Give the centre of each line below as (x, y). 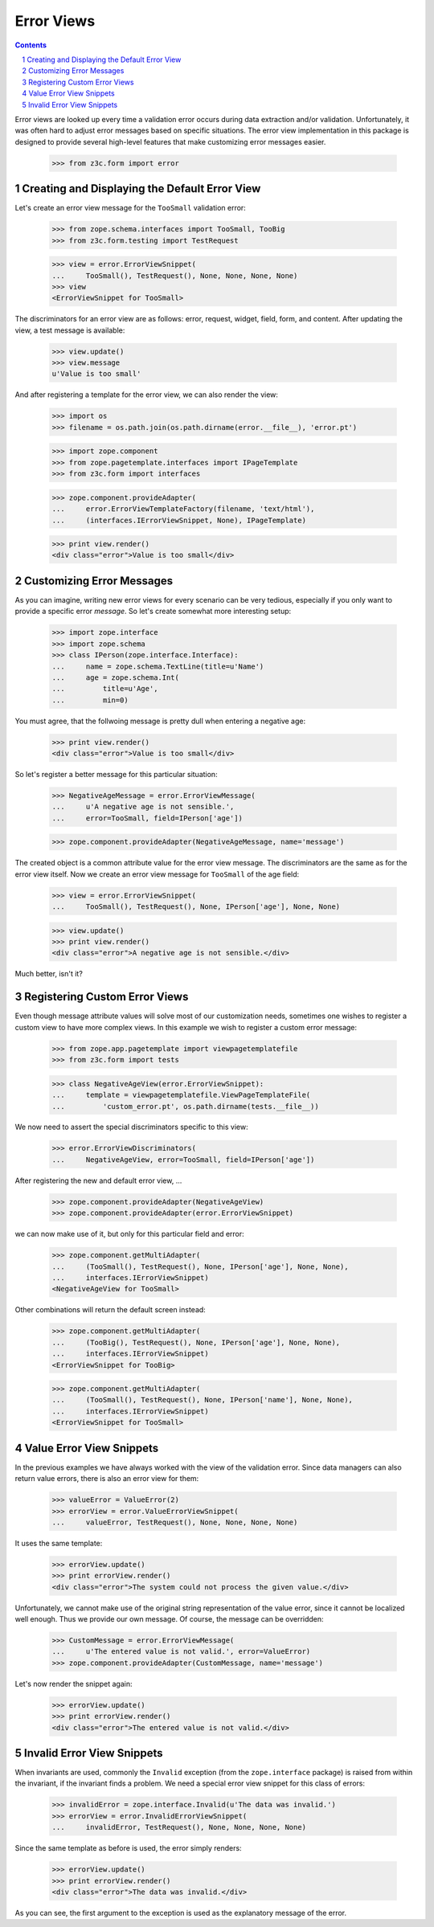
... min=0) (90, 700)
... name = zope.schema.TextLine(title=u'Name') (158, 666)
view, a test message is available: (70, 330)
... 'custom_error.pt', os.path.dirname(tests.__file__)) (185, 1106)
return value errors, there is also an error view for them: (107, 1479)
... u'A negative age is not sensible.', (143, 807)
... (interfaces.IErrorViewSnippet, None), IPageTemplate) (179, 520)
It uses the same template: (59, 1543)
